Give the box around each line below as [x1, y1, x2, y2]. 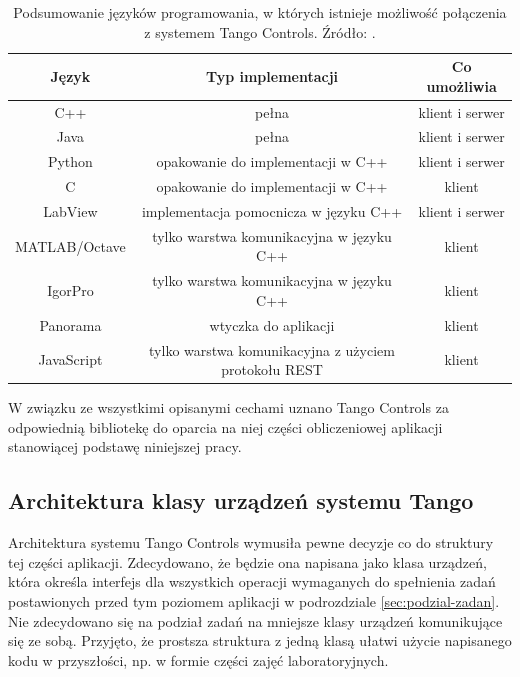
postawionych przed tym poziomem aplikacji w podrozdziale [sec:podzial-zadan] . [8, 591, 500, 612]
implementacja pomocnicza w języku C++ [141, 201, 403, 221]
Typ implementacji [205, 65, 339, 86]
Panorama [39, 314, 102, 335]
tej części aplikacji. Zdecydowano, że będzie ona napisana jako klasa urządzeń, [8, 551, 487, 572]
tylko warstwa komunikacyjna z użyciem [149, 339, 395, 360]
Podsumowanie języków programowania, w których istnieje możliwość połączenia [13, 2, 507, 22]
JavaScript [38, 349, 103, 370]
